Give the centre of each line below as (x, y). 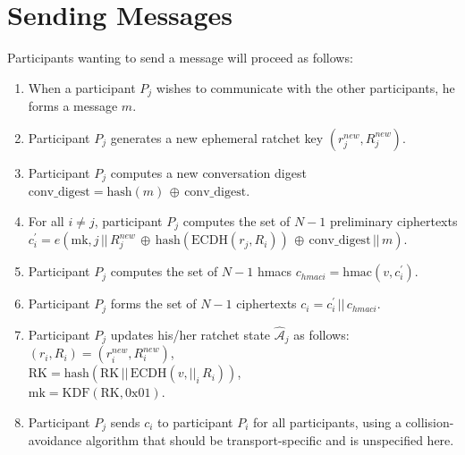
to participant (195, 421)
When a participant (82, 87)
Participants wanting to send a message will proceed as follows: (180, 58)
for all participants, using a (327, 421)
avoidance (55, 440)
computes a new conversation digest (208, 172)
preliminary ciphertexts (393, 220)
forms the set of (153, 303)
